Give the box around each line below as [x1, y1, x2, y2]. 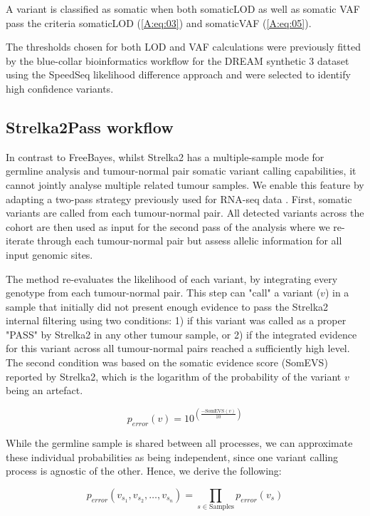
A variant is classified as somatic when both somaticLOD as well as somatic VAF [6, 1, 360, 16]
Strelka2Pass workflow [6, 115, 174, 138]
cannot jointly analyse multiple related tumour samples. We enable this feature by [6, 177, 364, 192]
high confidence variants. [6, 81, 114, 96]
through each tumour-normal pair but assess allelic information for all [37, 233, 342, 248]
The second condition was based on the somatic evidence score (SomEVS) [6, 355, 328, 370]
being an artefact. [6, 383, 83, 398]
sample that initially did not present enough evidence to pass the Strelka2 [6, 299, 329, 314]
